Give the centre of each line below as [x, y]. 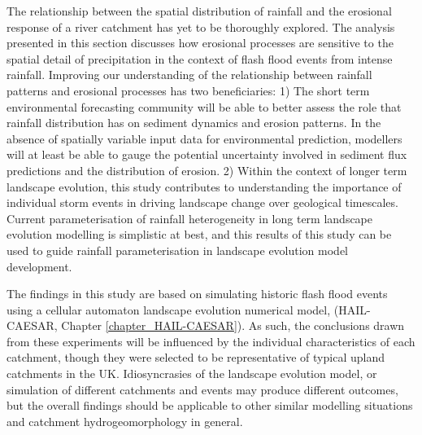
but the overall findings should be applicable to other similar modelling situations [210, 405]
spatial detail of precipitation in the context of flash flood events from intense [200, 58]
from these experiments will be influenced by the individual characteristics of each [211, 341]
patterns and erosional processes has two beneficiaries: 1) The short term [188, 90]
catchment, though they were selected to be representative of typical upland [196, 357]
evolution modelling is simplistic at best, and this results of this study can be [199, 234]
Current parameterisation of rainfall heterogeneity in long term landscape [190, 218]
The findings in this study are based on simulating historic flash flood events [197, 294]
